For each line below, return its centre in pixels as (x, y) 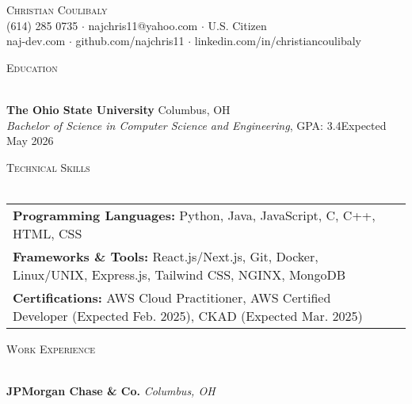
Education (32, 67)
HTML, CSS (48, 233)
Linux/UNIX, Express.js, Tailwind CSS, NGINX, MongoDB (179, 274)
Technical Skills (48, 167)
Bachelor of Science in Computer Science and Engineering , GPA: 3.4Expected (196, 125)
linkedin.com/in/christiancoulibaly (278, 41)
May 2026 (30, 141)
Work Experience (51, 348)
